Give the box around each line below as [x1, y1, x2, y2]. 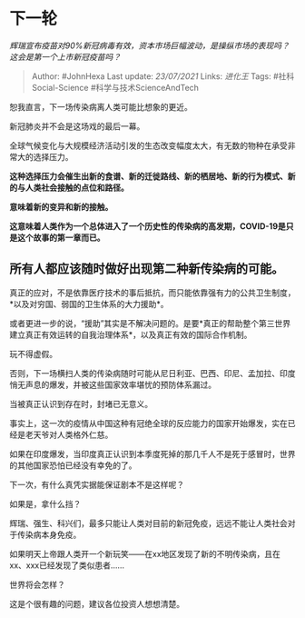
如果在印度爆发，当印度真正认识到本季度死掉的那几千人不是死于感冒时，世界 [9, 448, 296, 459]
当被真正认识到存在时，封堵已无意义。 [9, 398, 152, 409]
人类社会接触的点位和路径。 [25, 182, 129, 193]
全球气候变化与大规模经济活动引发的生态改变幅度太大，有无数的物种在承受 [9, 140, 288, 151]
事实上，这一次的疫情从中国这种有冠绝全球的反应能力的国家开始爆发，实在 [9, 417, 288, 428]
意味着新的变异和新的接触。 [9, 201, 113, 212]
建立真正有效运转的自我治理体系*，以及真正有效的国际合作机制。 [9, 329, 252, 340]
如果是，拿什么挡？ [9, 498, 82, 509]
